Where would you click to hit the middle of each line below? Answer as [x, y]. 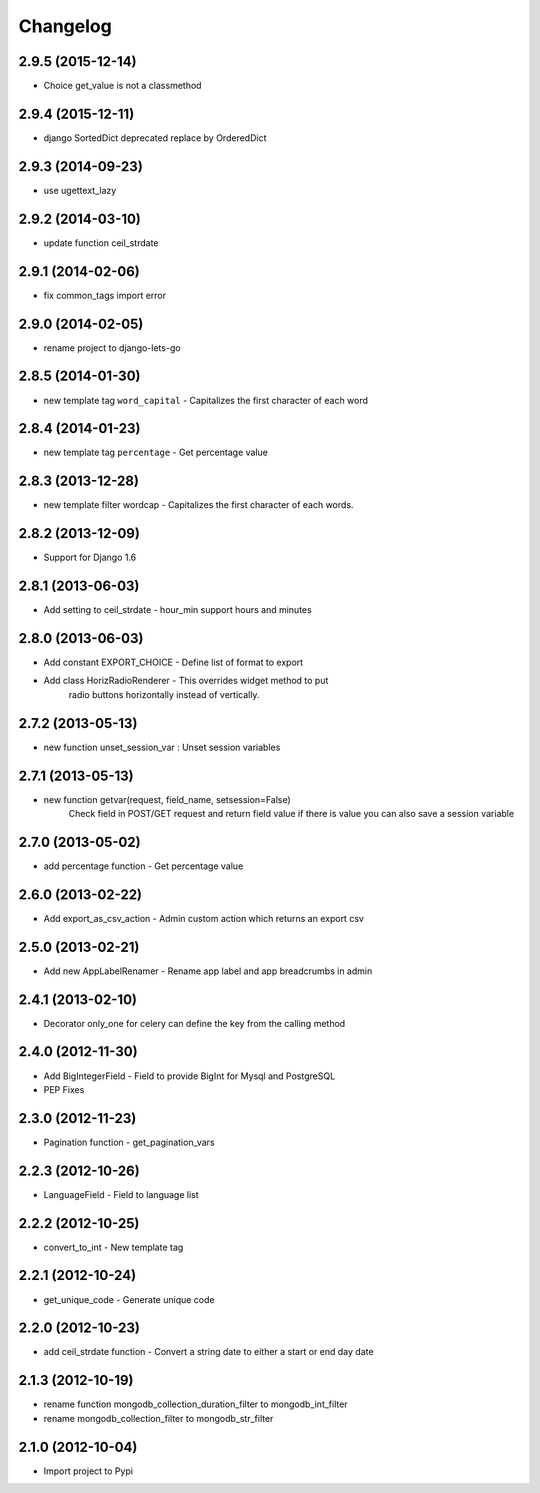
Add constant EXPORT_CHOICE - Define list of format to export [173, 662]
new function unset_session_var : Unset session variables [162, 747]
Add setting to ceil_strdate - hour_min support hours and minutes [177, 610]
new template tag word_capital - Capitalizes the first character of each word [206, 400]
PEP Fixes [64, 1089]
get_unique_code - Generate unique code [129, 1299]
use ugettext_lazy [80, 190]
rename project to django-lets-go [112, 347]
